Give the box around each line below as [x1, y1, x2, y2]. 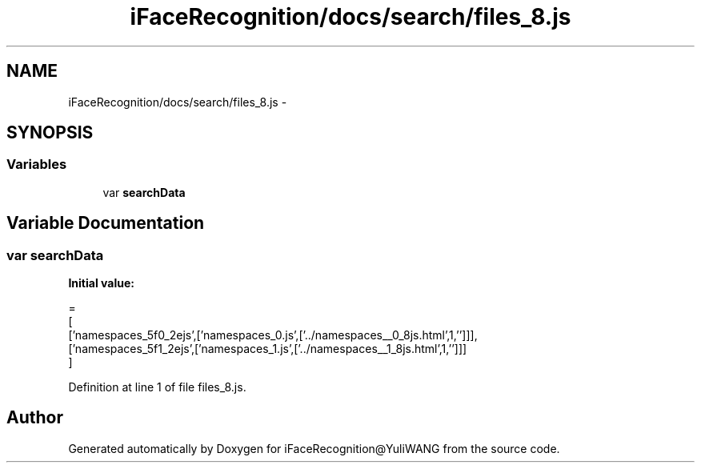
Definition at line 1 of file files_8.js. [68, 380, 246, 395]
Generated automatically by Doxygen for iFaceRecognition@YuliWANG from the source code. [68, 441, 560, 455]
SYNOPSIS [6, 122, 94, 143]
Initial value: [68, 276, 134, 291]
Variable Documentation [6, 213, 205, 234]
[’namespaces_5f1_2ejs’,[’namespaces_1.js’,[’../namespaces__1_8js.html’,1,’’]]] [68, 342, 467, 356]
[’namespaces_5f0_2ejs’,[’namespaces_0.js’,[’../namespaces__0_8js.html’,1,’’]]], [68, 328, 478, 343]
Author [6, 407, 63, 428]
